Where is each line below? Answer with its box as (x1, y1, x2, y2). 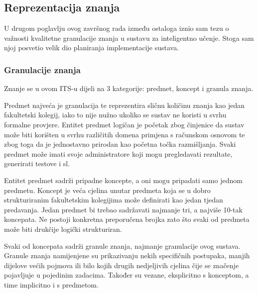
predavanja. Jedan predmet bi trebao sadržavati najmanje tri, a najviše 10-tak (4, 204, 243, 214)
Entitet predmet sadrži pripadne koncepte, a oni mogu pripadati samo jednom (4, 175, 243, 185)
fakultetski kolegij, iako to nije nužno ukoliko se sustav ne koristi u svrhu (4, 109, 227, 120)
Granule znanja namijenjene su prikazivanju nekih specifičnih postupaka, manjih (4, 250, 250, 261)
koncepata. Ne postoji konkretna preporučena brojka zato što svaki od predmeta (4, 214, 250, 224)
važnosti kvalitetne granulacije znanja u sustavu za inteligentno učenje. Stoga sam (4, 32, 254, 43)
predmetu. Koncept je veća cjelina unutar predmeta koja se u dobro (4, 185, 211, 195)
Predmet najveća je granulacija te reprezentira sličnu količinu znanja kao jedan (4, 99, 245, 110)
